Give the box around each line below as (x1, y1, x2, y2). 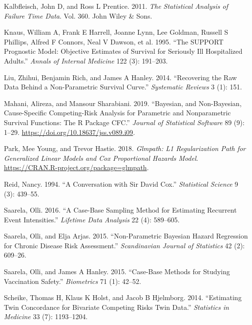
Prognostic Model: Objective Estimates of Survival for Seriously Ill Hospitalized (4, 46, 243, 56)
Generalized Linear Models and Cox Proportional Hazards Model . (4, 152, 198, 163)
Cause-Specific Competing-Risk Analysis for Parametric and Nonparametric (4, 108, 231, 118)
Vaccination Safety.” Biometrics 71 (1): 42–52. (4, 276, 141, 286)
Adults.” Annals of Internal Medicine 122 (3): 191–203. (4, 55, 168, 65)
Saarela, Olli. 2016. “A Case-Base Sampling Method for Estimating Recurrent (4, 205, 237, 215)
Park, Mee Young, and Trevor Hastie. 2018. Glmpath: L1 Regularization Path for (4, 143, 246, 153)
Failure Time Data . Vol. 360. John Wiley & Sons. (4, 10, 152, 21)
